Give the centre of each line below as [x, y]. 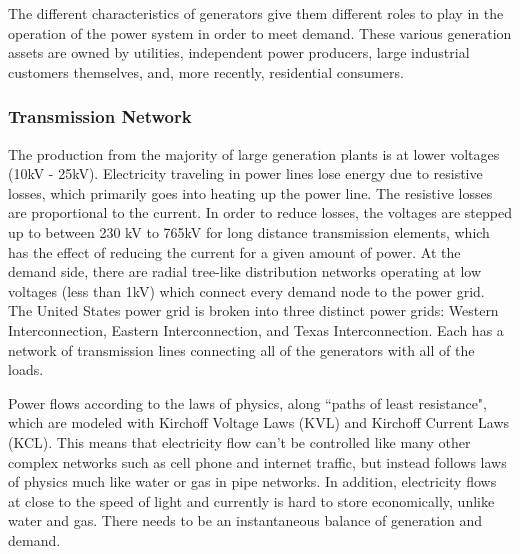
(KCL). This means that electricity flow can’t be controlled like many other [239, 441]
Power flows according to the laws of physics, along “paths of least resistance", [247, 402]
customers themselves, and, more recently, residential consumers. [206, 71]
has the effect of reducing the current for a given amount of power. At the [234, 251]
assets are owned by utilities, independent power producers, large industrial [239, 52]
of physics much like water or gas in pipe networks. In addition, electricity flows [252, 481]
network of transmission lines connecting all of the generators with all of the [241, 349]
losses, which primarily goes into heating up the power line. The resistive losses [250, 192]
